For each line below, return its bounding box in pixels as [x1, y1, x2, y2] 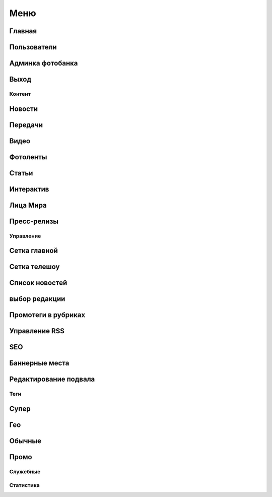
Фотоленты [9, 153, 47, 161]
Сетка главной [9, 246, 58, 255]
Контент [9, 90, 31, 97]
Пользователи [9, 43, 57, 51]
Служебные [9, 468, 41, 475]
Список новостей [9, 279, 67, 287]
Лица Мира [9, 201, 47, 209]
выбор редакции [9, 295, 65, 303]
